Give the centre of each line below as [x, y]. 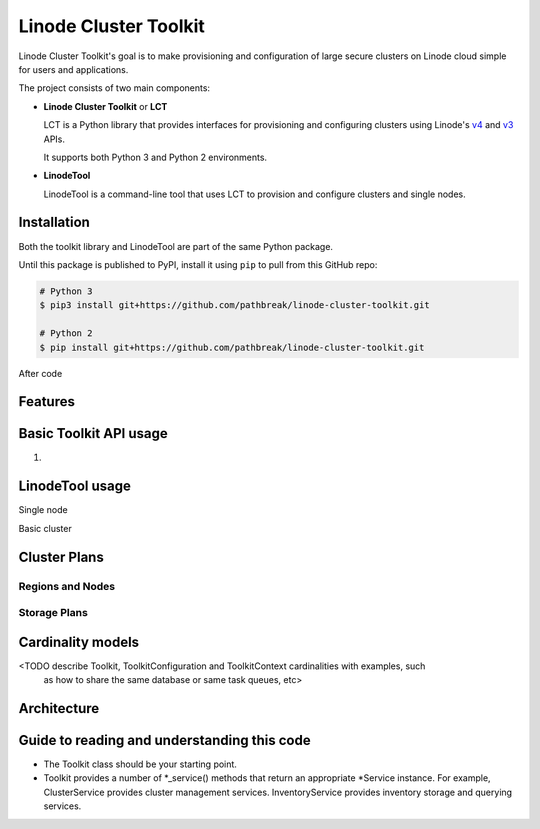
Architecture [59, 708]
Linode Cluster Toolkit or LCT [105, 106]
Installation [54, 222]
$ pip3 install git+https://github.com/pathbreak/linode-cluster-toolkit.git [234, 305]
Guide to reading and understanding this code [164, 740]
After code [40, 373]
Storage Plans [53, 613]
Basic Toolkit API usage [93, 433]
